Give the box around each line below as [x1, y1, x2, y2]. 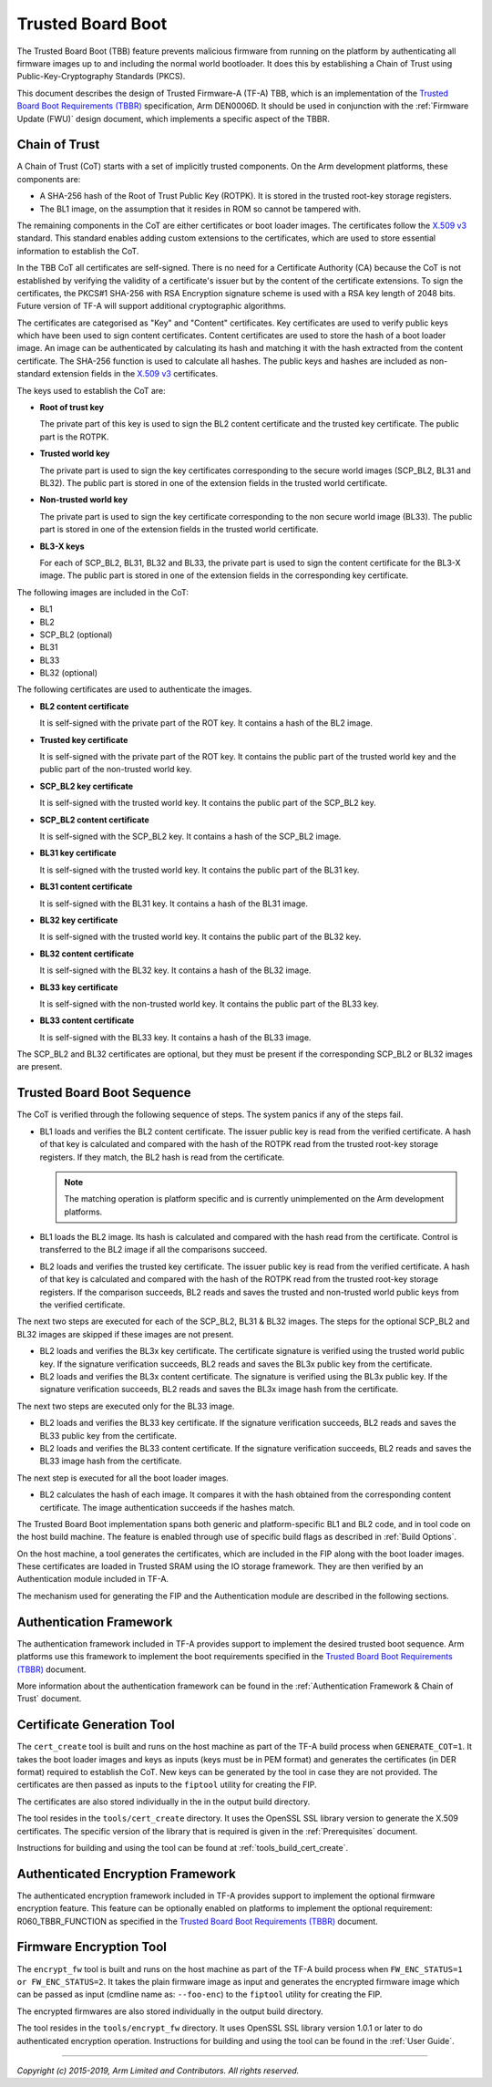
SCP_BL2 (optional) [39, 629, 113, 640]
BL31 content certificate [39, 881, 133, 893]
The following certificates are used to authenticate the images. [16, 684, 252, 695]
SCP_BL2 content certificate [39, 814, 149, 825]
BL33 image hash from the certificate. [39, 1455, 182, 1467]
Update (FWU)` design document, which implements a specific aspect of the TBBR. [16, 113, 330, 124]
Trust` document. [16, 1693, 82, 1704]
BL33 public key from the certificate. [39, 1430, 178, 1441]
